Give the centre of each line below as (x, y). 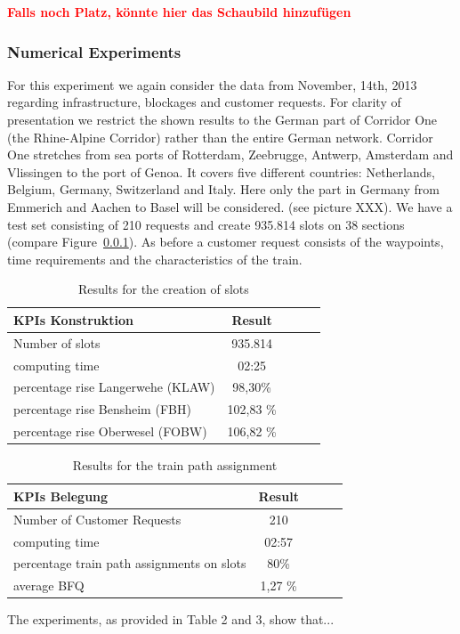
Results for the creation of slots (163, 289)
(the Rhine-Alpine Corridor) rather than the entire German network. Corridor (220, 137)
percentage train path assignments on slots (130, 563)
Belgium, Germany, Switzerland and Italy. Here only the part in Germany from (223, 189)
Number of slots (57, 342)
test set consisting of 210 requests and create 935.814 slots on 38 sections (206, 224)
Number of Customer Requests (97, 519)
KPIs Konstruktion (74, 319)
